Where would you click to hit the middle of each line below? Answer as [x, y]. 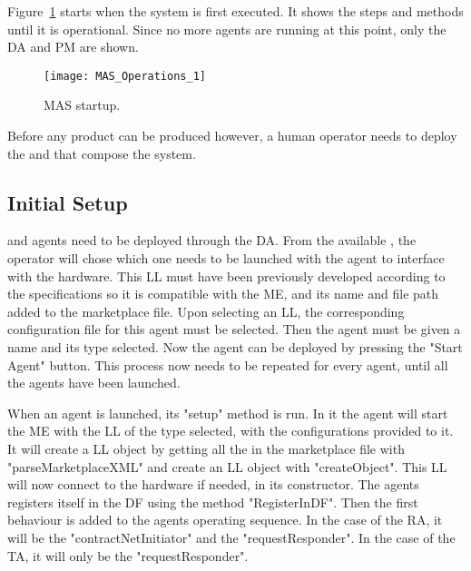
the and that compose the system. [102, 153]
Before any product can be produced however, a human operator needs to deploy [232, 136]
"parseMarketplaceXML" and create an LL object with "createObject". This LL [227, 466]
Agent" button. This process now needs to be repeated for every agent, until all [228, 364]
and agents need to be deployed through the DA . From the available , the [212, 240]
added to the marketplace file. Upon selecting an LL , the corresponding [206, 311]
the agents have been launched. [94, 383]
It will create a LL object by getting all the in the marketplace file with [206, 448]
